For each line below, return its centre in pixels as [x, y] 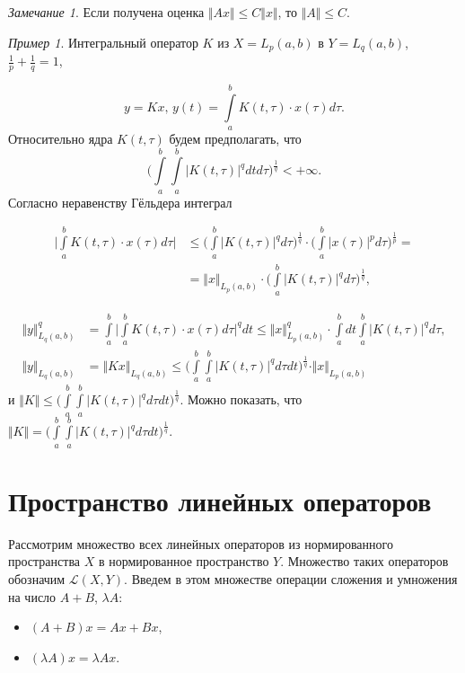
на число [32, 596]
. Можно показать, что [241, 399]
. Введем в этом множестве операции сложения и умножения [291, 579]
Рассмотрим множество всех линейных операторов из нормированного [201, 543]
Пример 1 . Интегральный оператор [103, 42]
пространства [44, 561]
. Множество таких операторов [364, 561]
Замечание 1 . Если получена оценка [106, 12]
